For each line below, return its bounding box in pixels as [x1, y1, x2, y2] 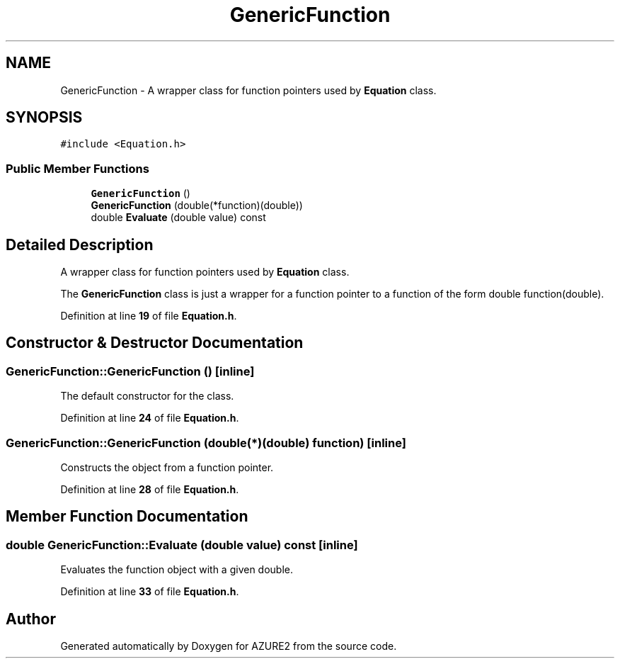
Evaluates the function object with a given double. [60, 563, 294, 576]
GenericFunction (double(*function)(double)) [91, 199, 303, 212]
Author [6, 609, 56, 628]
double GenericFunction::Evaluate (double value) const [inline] [6, 537, 358, 552]
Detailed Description [6, 235, 154, 254]
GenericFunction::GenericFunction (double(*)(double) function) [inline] [6, 435, 406, 450]
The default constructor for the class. [60, 390, 234, 403]
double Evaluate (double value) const [91, 211, 266, 224]
